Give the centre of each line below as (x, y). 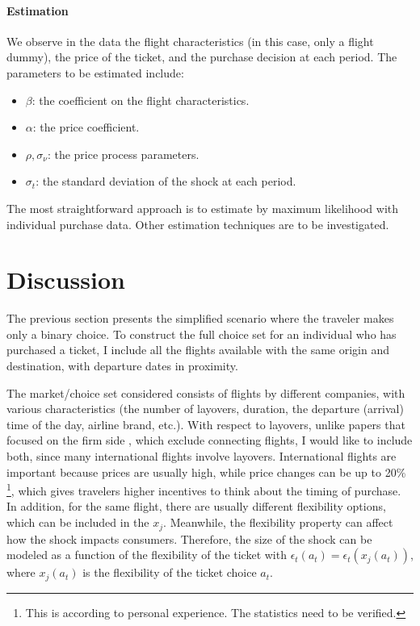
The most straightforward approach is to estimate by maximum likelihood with (203, 208)
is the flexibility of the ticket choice (170, 572)
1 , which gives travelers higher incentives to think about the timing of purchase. (204, 489)
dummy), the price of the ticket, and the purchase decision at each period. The (202, 57)
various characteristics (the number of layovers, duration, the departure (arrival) (205, 409)
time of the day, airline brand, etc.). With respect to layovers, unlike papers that (206, 424)
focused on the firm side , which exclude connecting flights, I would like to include (210, 440)
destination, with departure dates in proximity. (122, 366)
